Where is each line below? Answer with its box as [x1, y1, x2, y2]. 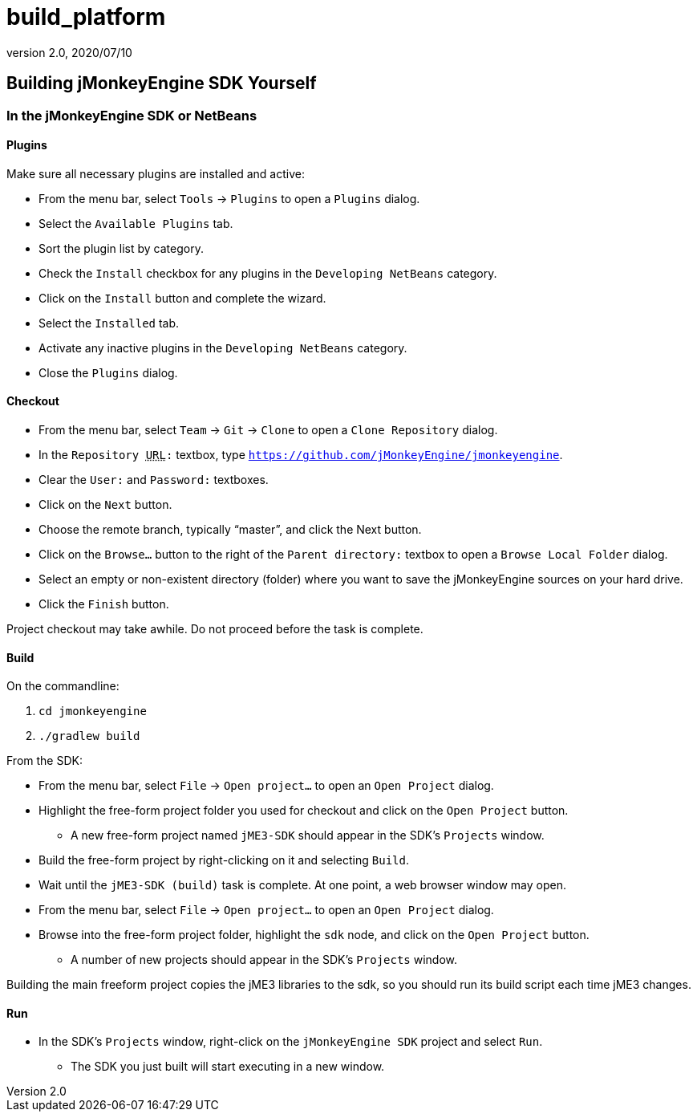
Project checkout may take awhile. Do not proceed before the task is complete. [6, 622, 423, 636]
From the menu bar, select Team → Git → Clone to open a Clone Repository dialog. [38, 423, 498, 437]
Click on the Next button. [38, 498, 172, 512]
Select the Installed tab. [38, 315, 180, 330]
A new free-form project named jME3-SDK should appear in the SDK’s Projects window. [71, 828, 545, 843]
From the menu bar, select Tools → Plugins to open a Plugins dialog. [38, 191, 420, 205]
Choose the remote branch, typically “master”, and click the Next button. [38, 522, 422, 537]
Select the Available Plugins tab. [38, 216, 233, 230]
